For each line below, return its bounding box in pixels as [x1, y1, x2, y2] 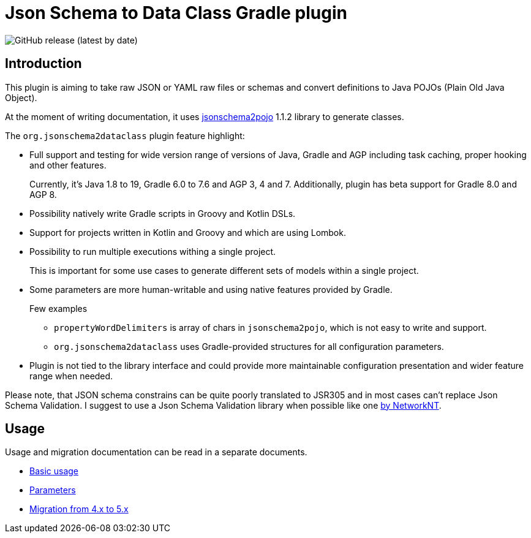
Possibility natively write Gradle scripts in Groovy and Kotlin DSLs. [29, 208, 296, 219]
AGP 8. [29, 189, 57, 200]
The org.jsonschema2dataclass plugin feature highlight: [5, 130, 245, 141]
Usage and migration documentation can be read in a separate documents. [5, 447, 307, 458]
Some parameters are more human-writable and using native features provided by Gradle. [29, 284, 393, 295]
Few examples [29, 303, 88, 314]
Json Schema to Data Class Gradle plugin [5, 2, 347, 23]
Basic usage [29, 466, 79, 477]
